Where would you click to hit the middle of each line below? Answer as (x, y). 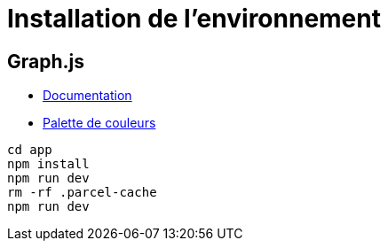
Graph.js (46, 61)
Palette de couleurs (99, 123)
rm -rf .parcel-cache (82, 193)
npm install (48, 164)
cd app (30, 150)
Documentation (87, 96)
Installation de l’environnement (194, 19)
